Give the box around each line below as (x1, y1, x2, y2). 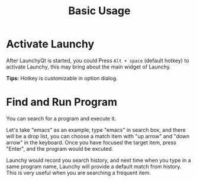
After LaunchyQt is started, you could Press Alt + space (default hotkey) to (6, 57, 189, 64)
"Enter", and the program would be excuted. (6, 145, 114, 152)
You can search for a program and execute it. (6, 115, 117, 122)
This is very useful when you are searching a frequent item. (6, 169, 151, 176)
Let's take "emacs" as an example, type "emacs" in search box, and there (6, 126, 186, 134)
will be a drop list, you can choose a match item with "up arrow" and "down (6, 132, 190, 139)
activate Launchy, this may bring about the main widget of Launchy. (6, 63, 172, 70)
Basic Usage (68, 4, 131, 18)
